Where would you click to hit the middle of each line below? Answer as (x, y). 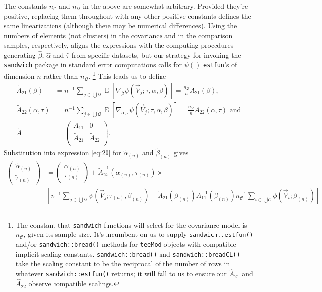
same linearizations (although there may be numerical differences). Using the (121, 26)
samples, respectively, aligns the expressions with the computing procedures (119, 45)
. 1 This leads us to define (127, 75)
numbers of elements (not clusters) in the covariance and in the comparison (118, 35)
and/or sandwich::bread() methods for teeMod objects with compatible (126, 244)
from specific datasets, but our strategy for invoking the (156, 55)
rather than (61, 76)
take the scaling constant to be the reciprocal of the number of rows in (123, 263)
